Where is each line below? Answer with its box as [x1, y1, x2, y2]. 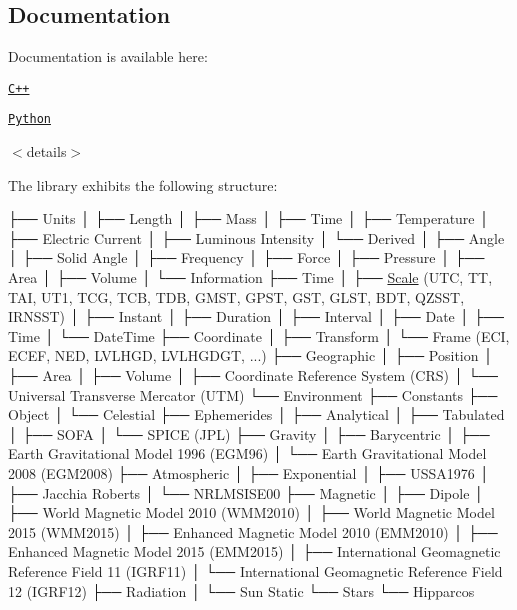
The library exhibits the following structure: [8, 174, 278, 195]
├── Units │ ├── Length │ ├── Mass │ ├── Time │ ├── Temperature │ [8, 208, 490, 229]
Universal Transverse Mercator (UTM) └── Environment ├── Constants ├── [8, 384, 498, 405]
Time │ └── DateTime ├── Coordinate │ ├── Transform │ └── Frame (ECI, [8, 325, 510, 346]
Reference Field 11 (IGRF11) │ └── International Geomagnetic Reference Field [8, 560, 503, 581]
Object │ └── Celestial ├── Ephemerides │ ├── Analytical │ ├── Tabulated [8, 404, 505, 425]
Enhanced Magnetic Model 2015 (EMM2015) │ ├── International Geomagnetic [8, 541, 501, 562]
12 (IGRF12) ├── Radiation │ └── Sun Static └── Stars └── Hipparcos [8, 580, 475, 601]
